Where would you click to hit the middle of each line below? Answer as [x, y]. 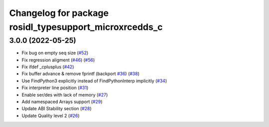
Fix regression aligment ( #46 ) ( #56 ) [58, 60]
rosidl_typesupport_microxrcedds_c [86, 27]
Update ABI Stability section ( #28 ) [57, 109]
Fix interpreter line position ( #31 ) [55, 88]
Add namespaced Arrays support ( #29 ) [62, 102]
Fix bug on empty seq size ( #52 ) [55, 53]
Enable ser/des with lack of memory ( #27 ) [65, 95]
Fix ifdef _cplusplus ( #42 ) [48, 67]
